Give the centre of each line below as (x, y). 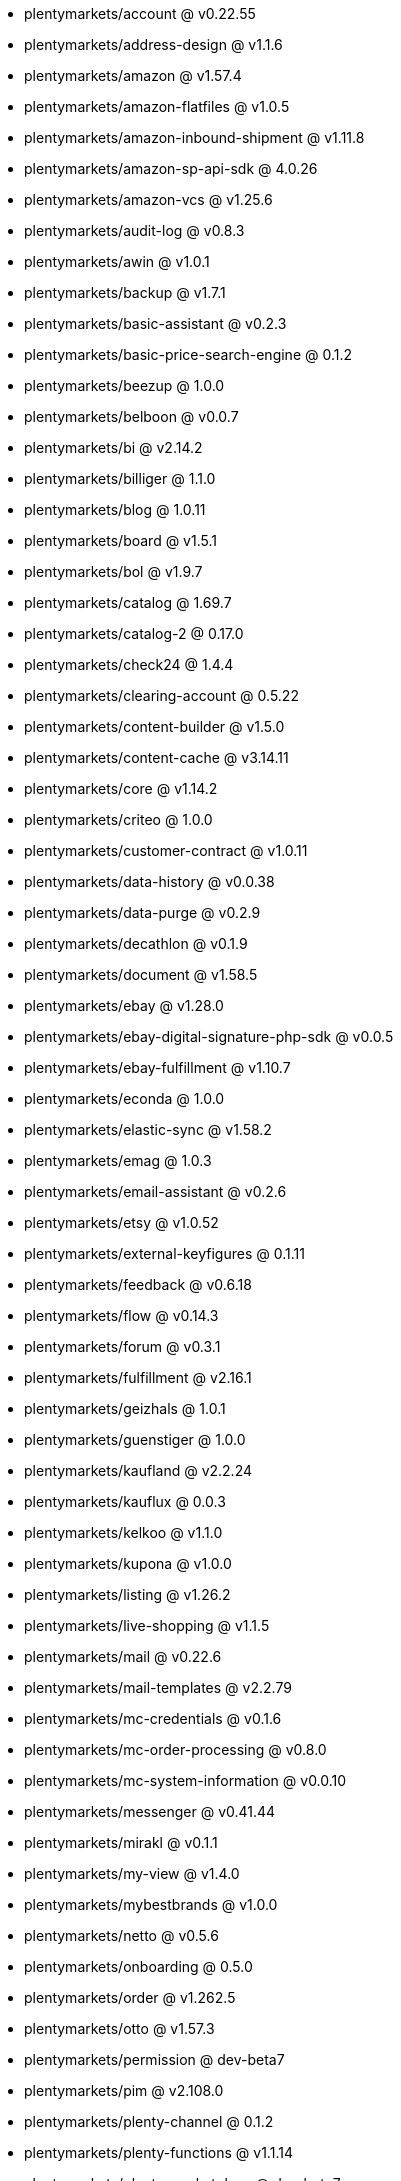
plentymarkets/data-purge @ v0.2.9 (142, 912)
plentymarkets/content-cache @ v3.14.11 (156, 757)
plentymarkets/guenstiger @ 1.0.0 (135, 1439)
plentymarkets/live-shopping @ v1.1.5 (147, 1625)
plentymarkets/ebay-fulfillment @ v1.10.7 (157, 1067)
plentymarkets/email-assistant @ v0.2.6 (155, 1191)
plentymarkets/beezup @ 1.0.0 (124, 385)
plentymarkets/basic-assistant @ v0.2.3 (155, 323)
